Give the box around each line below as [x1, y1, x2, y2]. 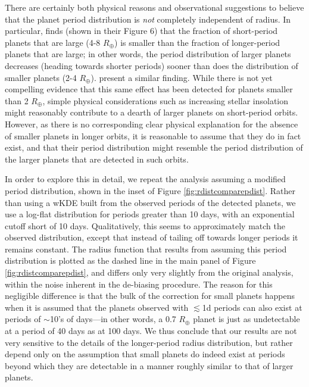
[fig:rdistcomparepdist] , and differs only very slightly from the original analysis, [5, 266, 294, 279]
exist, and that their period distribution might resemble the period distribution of [5, 141, 303, 154]
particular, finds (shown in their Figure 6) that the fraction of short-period [5, 24, 278, 37]
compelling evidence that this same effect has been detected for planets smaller [5, 83, 293, 95]
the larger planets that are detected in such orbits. [5, 152, 189, 165]
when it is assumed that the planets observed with [5, 301, 189, 313]
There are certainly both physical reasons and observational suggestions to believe [5, 1, 304, 13]
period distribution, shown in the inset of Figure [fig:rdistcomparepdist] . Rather [5, 184, 295, 196]
